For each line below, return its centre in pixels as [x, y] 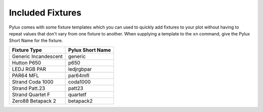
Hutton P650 [27, 63]
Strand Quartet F [31, 95]
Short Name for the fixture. [36, 41]
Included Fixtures [45, 13]
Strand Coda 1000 [33, 81]
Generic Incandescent [37, 56]
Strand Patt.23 [28, 88]
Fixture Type [27, 50]
